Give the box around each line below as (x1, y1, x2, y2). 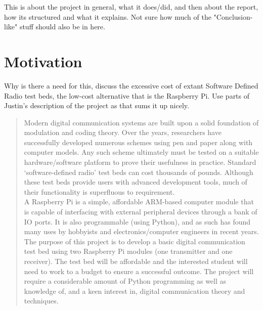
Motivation (4, 51, 82, 71)
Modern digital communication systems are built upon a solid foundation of (24, 117, 259, 127)
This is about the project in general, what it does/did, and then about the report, (4, 2, 258, 12)
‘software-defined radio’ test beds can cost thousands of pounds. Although (24, 166, 253, 177)
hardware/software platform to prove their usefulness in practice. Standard (24, 157, 256, 167)
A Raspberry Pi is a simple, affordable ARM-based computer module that (24, 196, 254, 207)
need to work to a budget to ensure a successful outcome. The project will (24, 265, 254, 276)
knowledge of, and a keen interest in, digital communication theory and (24, 285, 245, 296)
